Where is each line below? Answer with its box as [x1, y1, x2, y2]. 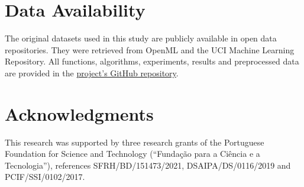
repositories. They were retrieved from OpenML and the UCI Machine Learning [5, 43, 295, 56]
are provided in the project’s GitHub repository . [5, 66, 179, 79]
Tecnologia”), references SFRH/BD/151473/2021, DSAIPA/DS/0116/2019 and [5, 159, 291, 171]
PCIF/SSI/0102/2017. [5, 170, 85, 183]
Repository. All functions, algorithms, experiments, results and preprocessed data [5, 55, 299, 67]
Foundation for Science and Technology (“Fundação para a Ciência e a [5, 147, 260, 160]
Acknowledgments [5, 101, 154, 125]
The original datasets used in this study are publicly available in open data [5, 32, 277, 44]
